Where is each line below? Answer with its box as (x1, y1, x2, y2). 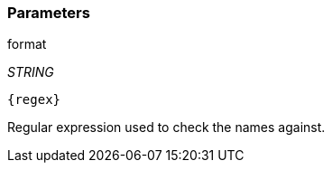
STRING (7, 64, 54, 80)
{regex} (7, 92, 61, 108)
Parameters (7, 4, 90, 22)
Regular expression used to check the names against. (7, 119, 326, 136)
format (7, 36, 47, 52)
